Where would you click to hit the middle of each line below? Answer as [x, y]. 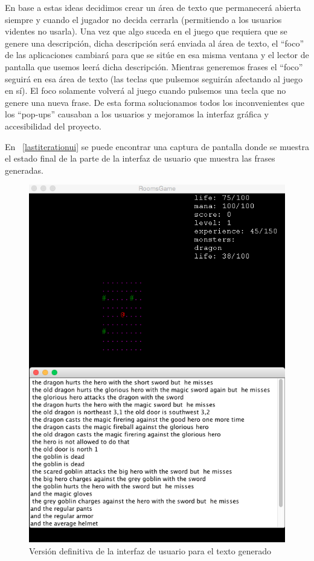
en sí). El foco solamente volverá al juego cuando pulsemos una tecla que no [146, 90]
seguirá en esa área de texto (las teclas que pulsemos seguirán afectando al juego [154, 78]
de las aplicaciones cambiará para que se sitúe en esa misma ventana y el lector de [157, 55]
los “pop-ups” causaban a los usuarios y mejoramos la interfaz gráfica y [137, 114]
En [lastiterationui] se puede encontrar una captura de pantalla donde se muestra [157, 146]
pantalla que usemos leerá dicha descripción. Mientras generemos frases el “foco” [154, 66]
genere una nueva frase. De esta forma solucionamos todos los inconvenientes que [155, 102]
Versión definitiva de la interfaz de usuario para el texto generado [150, 551]
